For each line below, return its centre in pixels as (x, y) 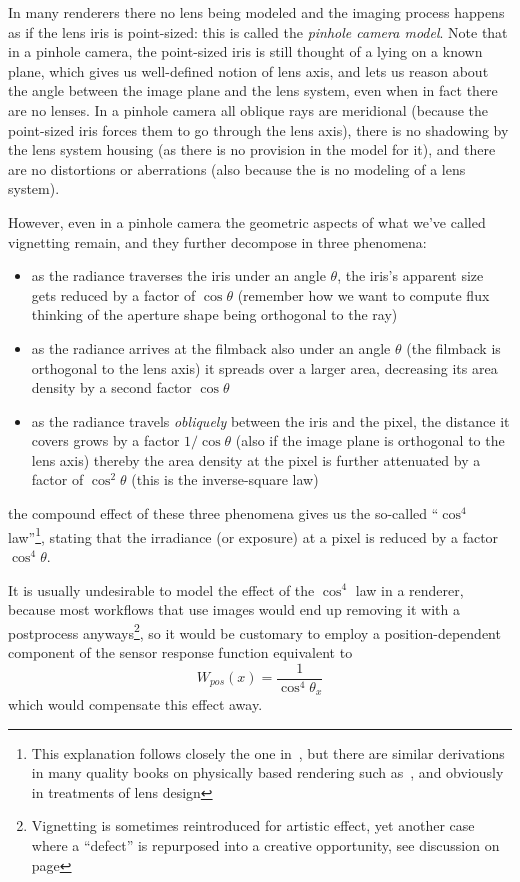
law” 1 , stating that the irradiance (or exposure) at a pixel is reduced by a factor (253, 535)
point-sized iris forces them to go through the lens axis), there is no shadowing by (258, 129)
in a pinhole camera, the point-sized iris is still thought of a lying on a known (245, 51)
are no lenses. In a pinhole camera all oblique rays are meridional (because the (248, 109)
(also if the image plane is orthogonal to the (370, 440)
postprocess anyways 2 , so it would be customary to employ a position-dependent (254, 631)
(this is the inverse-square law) (225, 479)
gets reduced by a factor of (113, 294)
